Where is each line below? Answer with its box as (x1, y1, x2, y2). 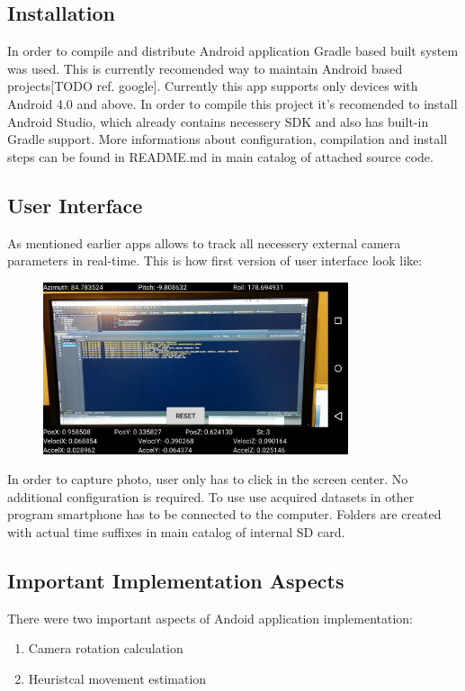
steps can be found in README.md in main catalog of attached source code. (7, 147, 434, 166)
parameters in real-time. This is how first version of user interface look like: (7, 251, 423, 270)
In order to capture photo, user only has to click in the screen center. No (7, 470, 408, 489)
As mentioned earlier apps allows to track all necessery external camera (7, 233, 401, 252)
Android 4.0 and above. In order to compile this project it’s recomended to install (7, 94, 458, 112)
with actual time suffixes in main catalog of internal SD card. (7, 522, 345, 541)
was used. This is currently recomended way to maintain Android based (7, 58, 403, 77)
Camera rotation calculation (28, 639, 183, 658)
